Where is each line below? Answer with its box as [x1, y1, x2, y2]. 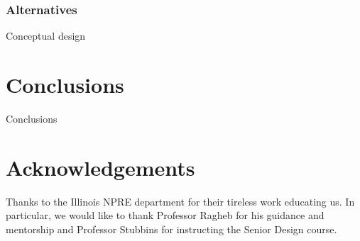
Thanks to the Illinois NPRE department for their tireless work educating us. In [6, 194, 355, 208]
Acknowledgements [6, 152, 195, 181]
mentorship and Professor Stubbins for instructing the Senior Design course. [6, 221, 337, 236]
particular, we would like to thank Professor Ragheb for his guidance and [6, 208, 324, 223]
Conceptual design [6, 28, 86, 43]
